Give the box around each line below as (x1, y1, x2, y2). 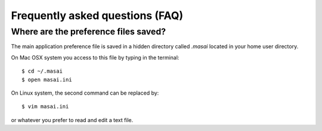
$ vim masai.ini (21, 103, 69, 110)
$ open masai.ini (21, 76, 72, 83)
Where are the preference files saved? (11, 26, 166, 37)
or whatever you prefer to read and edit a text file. (11, 116, 134, 123)
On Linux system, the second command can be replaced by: (11, 89, 159, 96)
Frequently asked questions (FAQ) (11, 9, 184, 22)
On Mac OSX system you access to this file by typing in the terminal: (11, 54, 179, 61)
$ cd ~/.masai (21, 68, 63, 74)
